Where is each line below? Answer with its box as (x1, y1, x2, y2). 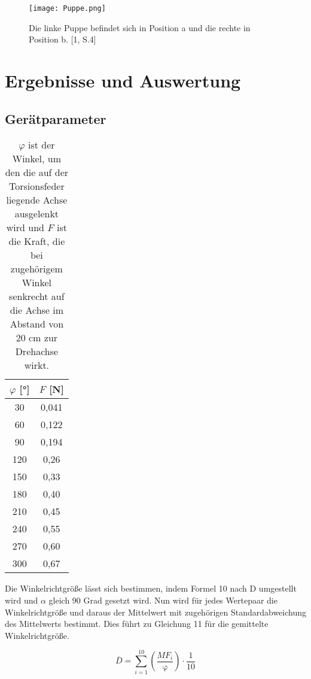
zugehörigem (10, 262, 63, 276)
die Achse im (10, 303, 64, 317)
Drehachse (15, 344, 59, 359)
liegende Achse (6, 193, 68, 207)
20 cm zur (16, 331, 58, 345)
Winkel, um (12, 151, 62, 166)
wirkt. (24, 358, 50, 372)
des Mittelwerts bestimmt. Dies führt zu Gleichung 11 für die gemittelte (5, 617, 269, 630)
